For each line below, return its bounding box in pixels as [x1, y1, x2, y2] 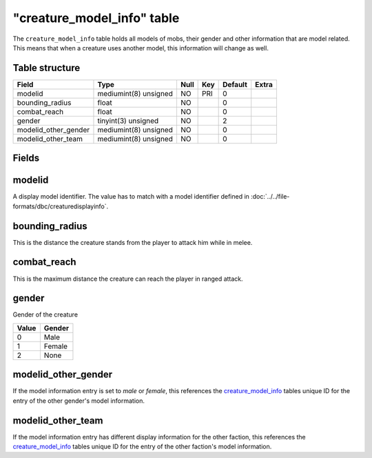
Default [223, 79, 248, 89]
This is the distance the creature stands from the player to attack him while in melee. [12, 238, 253, 246]
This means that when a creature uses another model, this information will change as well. [12, 43, 269, 52]
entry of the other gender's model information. [12, 397, 145, 405]
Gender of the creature [12, 310, 79, 319]
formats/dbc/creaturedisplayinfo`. [12, 202, 109, 210]
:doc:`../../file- [250, 192, 290, 201]
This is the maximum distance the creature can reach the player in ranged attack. [12, 275, 244, 283]
